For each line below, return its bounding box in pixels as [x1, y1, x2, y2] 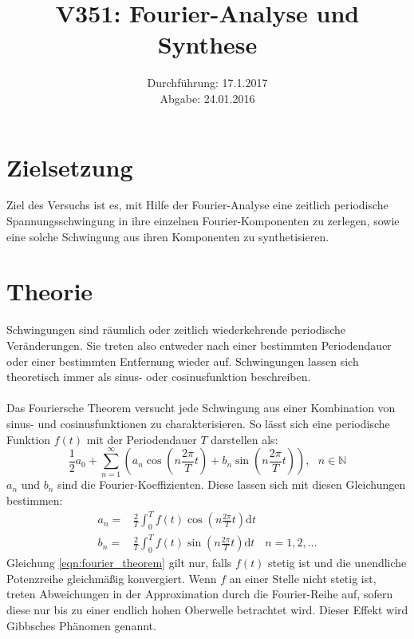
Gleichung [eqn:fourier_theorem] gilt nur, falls [6, 554, 232, 571]
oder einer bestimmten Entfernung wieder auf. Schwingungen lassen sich [6, 352, 359, 369]
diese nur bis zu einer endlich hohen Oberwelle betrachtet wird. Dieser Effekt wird [6, 601, 408, 618]
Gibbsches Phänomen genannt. [6, 617, 156, 633]
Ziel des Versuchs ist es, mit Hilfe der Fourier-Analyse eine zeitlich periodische [6, 196, 388, 213]
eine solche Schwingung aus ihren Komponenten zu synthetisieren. [6, 228, 329, 244]
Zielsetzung [6, 150, 133, 183]
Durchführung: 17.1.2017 [147, 74, 268, 91]
